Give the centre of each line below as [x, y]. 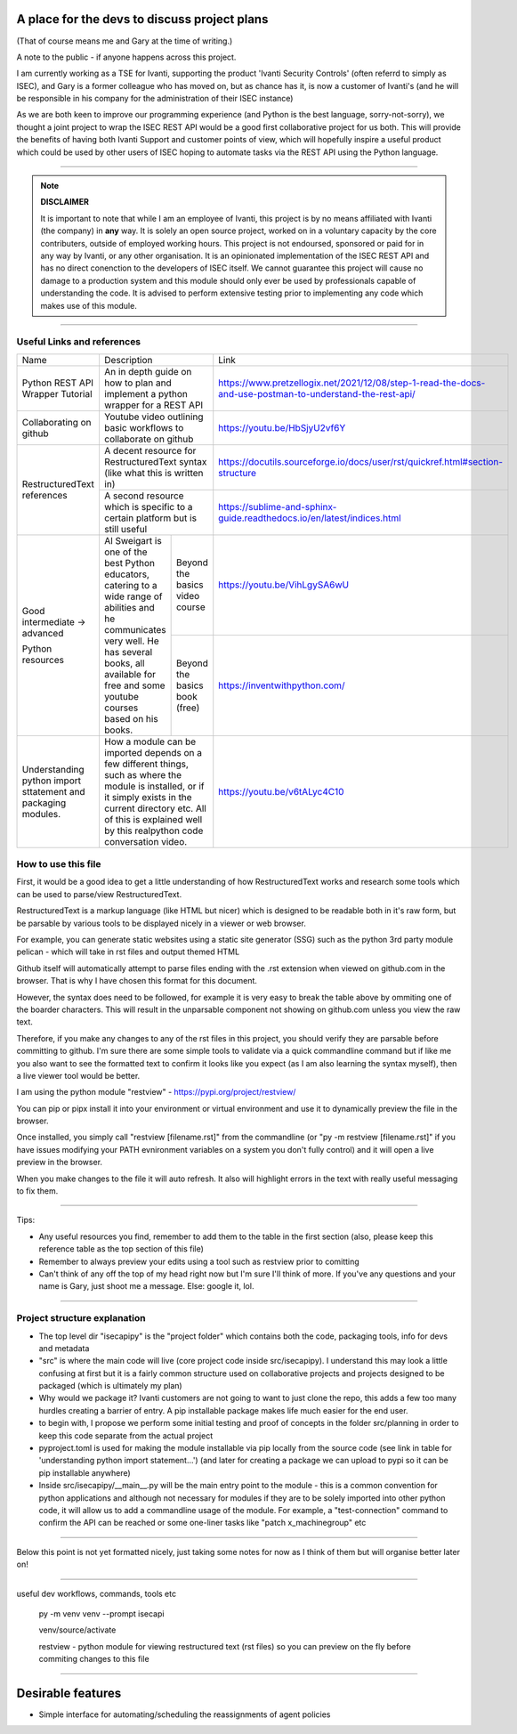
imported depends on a [153, 752]
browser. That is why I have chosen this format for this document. [137, 981]
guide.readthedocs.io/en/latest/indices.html [310, 518]
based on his [131, 718]
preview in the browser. [59, 1163]
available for [129, 674]
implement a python [146, 393]
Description [128, 360]
